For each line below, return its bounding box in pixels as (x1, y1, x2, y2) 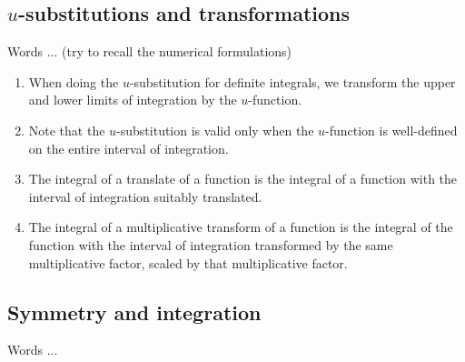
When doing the (28, 72, 119, 91)
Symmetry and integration (7, 297, 262, 326)
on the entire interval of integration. (28, 138, 229, 157)
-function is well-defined (325, 120, 458, 139)
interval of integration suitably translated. (28, 186, 262, 206)
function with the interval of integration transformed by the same (28, 235, 393, 254)
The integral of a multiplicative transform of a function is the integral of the (28, 217, 453, 236)
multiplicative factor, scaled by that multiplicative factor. (28, 253, 348, 272)
